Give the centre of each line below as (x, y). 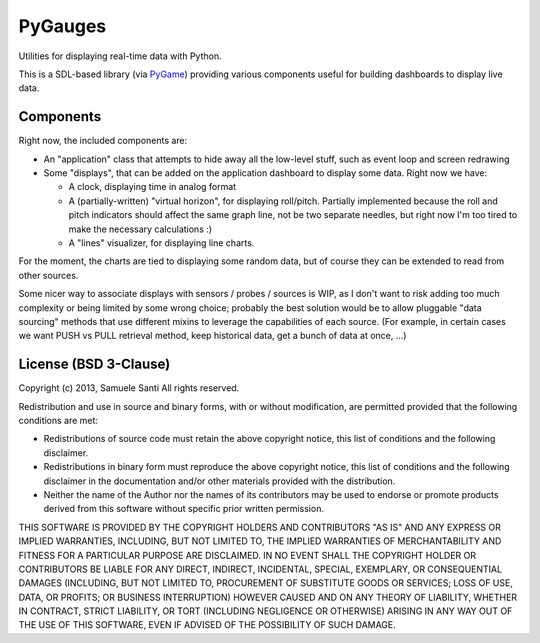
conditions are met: (58, 420)
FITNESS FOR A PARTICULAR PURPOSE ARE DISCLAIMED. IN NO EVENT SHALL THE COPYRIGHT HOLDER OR (247, 555)
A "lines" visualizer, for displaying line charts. (161, 242)
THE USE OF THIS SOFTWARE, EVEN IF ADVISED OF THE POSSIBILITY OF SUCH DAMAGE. (207, 625)
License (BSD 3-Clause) (94, 364)
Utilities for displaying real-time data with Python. (120, 56)
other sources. (48, 275)
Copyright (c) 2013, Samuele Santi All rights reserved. (129, 388)
